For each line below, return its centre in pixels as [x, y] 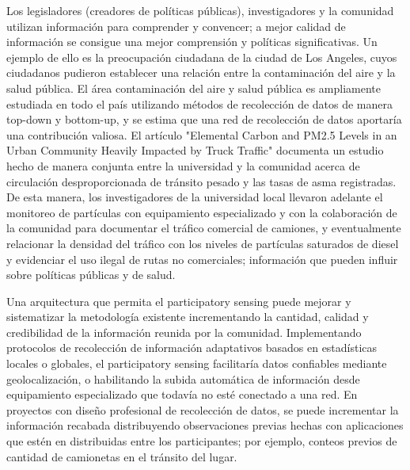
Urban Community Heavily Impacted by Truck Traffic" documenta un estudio [195, 150]
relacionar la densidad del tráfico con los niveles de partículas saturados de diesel [203, 243]
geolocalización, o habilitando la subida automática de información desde [183, 378]
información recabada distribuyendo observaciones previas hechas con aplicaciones [205, 425]
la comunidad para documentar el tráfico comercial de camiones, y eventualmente [204, 228]
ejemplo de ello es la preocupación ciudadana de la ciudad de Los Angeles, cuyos [202, 57]
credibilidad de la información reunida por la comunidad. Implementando [184, 332]
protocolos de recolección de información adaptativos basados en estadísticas [192, 348]
